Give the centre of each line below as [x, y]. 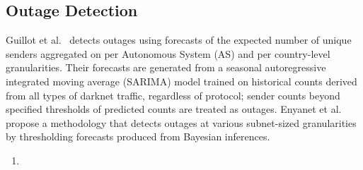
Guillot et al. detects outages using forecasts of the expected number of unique [179, 40]
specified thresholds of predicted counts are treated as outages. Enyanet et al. [174, 109]
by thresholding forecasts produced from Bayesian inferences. [138, 136]
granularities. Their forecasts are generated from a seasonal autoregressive [166, 67]
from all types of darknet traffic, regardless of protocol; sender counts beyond [173, 95]
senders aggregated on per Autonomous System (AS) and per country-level [168, 53]
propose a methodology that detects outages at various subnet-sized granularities [181, 122]
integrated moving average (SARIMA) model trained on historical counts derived [181, 81]
